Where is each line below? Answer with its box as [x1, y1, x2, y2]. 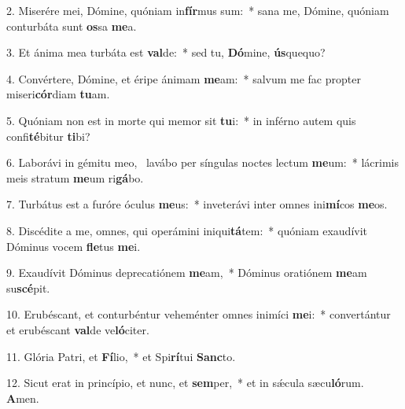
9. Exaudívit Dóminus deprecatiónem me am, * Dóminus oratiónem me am [6, 264, 367, 281]
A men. [6, 389, 39, 406]
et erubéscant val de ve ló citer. [6, 321, 149, 337]
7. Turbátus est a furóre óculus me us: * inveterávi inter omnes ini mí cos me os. [6, 196, 388, 212]
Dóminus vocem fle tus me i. [6, 238, 141, 254]
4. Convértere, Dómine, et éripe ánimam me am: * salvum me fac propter [6, 70, 361, 87]
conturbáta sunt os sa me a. [6, 17, 137, 34]
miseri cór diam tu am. [6, 86, 110, 102]
